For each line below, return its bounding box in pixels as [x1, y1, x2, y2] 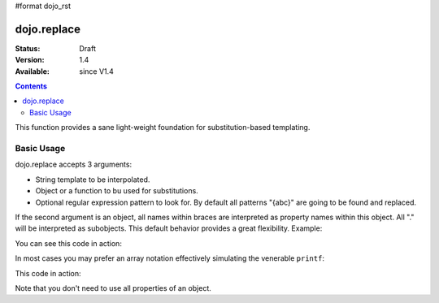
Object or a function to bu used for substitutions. [35, 186, 198, 196]
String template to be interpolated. [35, 175, 150, 184]
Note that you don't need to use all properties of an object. [15, 283, 211, 292]
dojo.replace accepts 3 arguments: [15, 159, 133, 170]
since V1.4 [79, 66, 114, 76]
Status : [15, 43, 41, 53]
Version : [15, 55, 45, 65]
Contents [15, 81, 48, 91]
